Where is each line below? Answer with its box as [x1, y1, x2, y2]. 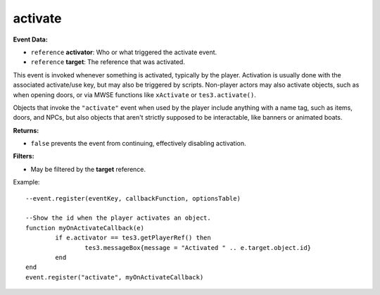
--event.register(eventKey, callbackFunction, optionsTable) [25, 194, 241, 202]
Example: [13, 178, 40, 187]
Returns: [13, 126, 39, 134]
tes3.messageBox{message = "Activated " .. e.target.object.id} [84, 244, 312, 251]
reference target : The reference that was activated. [30, 58, 186, 66]
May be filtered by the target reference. [30, 165, 146, 173]
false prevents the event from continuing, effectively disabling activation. [30, 139, 246, 148]
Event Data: [13, 35, 49, 44]
